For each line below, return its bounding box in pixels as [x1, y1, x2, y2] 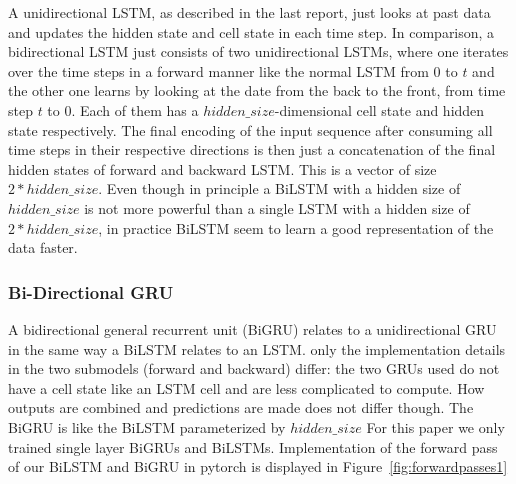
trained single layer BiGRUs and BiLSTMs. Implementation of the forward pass [8, 436, 498, 457]
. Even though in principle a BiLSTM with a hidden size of [98, 178, 461, 199]
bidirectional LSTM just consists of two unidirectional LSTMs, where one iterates [8, 41, 509, 62]
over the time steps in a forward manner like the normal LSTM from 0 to [8, 60, 458, 81]
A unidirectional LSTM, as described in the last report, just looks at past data [8, 2, 491, 22]
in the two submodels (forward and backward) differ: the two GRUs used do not [8, 358, 500, 379]
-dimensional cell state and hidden [274, 99, 485, 120]
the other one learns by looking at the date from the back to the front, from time [8, 80, 506, 101]
